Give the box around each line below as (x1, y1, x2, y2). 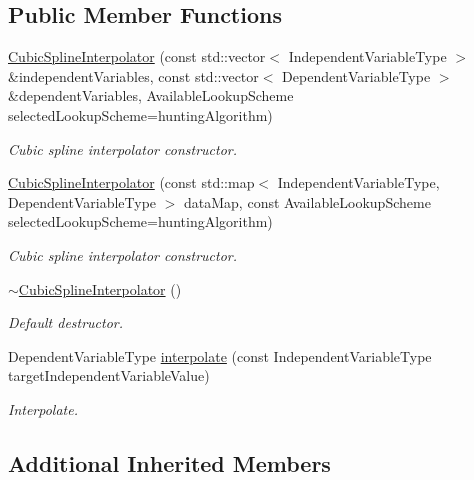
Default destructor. (8, 312, 124, 333)
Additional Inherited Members (8, 447, 331, 478)
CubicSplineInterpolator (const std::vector (8, 46, 266, 67)
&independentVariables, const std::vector (8, 65, 259, 86)
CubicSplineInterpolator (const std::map (8, 172, 255, 193)
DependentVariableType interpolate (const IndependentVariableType (8, 345, 432, 366)
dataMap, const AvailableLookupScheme (184, 191, 431, 212)
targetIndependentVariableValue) (8, 365, 210, 386)
